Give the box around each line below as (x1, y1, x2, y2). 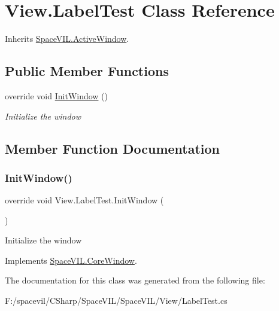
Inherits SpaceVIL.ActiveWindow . (5, 32, 129, 45)
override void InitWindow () (5, 89, 108, 102)
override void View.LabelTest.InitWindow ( (5, 194, 164, 206)
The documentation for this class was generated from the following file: (5, 274, 265, 286)
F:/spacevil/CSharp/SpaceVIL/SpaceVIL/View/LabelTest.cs (5, 294, 228, 307)
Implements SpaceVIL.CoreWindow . (5, 254, 137, 266)
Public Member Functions (5, 62, 169, 80)
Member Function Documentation (5, 139, 220, 157)
